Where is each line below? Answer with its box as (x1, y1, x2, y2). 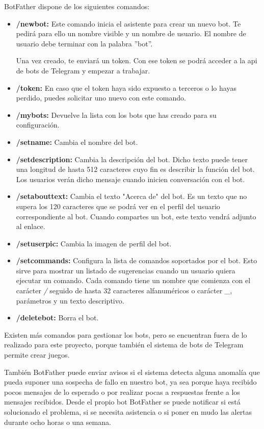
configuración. (16, 119, 60, 130)
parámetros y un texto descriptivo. (16, 295, 124, 306)
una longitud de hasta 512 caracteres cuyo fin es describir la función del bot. (16, 164, 255, 174)
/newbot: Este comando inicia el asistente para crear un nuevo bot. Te (16, 18, 241, 29)
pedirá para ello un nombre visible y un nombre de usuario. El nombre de (16, 28, 246, 39)
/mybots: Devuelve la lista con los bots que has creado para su (16, 109, 217, 120)
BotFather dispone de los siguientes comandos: (4, 1, 150, 11)
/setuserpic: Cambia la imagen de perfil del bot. (16, 238, 172, 248)
